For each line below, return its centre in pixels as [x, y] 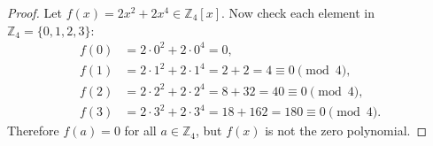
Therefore [33, 131]
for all [140, 131]
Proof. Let [35, 12]
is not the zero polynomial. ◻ [346, 131]
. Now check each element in [298, 12]
